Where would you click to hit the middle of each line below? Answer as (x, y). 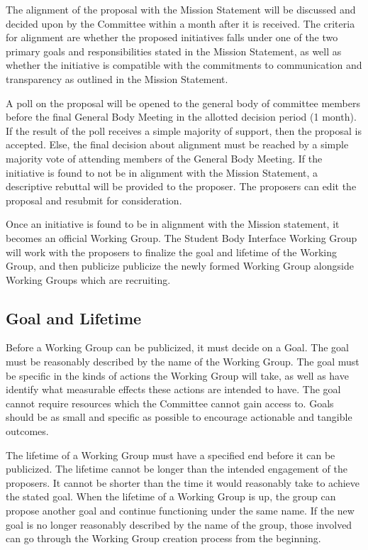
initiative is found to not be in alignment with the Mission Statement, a (162, 172)
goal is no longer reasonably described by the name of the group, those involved (179, 524)
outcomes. (27, 431)
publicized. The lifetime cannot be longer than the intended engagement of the (177, 469)
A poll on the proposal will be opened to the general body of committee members (183, 103)
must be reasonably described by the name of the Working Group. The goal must (183, 362)
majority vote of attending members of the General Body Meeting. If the (164, 158)
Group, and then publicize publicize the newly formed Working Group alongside (180, 266)
